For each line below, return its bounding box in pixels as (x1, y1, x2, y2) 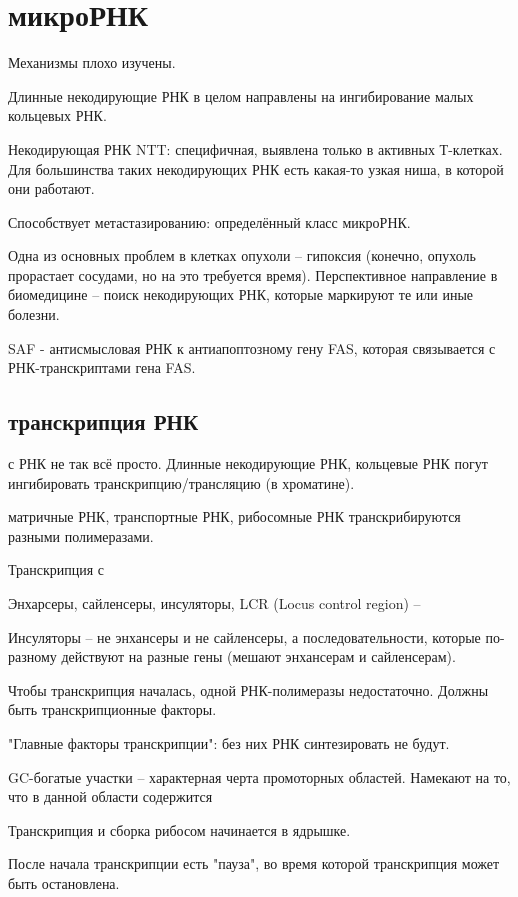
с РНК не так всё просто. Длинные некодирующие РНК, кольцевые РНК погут (8, 453, 488, 474)
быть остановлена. (8, 872, 120, 893)
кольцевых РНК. (8, 105, 107, 126)
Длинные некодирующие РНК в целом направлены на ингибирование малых (8, 85, 474, 106)
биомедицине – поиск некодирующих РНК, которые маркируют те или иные (8, 284, 474, 305)
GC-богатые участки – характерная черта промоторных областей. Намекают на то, (8, 766, 511, 787)
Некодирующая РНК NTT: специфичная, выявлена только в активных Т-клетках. (8, 138, 503, 159)
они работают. (8, 178, 95, 199)
